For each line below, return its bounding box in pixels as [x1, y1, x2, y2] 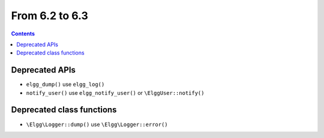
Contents [11, 30, 35, 37]
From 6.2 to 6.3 [11, 9, 88, 22]
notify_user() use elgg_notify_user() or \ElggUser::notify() [26, 89, 205, 96]
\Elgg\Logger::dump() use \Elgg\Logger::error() [26, 121, 168, 128]
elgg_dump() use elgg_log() [26, 81, 105, 88]
